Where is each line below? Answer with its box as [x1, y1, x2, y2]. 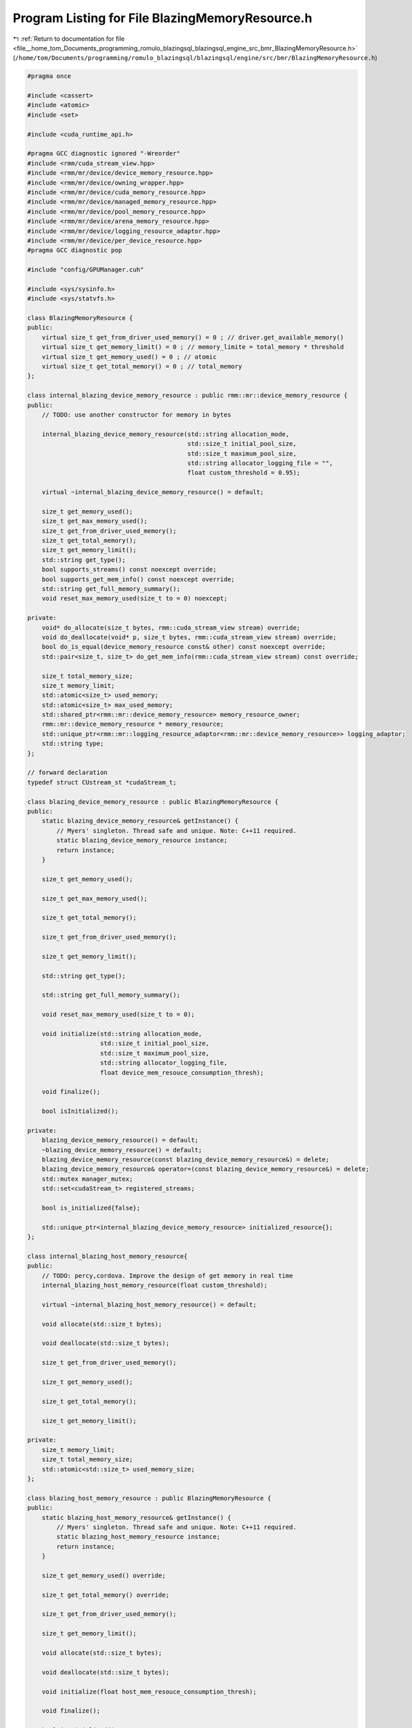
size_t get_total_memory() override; [41, 1590, 170, 1599]
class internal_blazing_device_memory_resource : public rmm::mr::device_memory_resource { [27, 391, 348, 400]
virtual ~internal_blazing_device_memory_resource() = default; [41, 488, 264, 496]
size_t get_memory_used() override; [41, 1571, 166, 1579]
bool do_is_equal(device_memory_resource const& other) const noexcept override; [41, 643, 326, 651]
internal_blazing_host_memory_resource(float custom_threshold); [41, 1281, 268, 1289]
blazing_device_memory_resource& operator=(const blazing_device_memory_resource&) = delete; [41, 1165, 369, 1173]
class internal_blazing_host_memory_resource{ [27, 1252, 188, 1260]
